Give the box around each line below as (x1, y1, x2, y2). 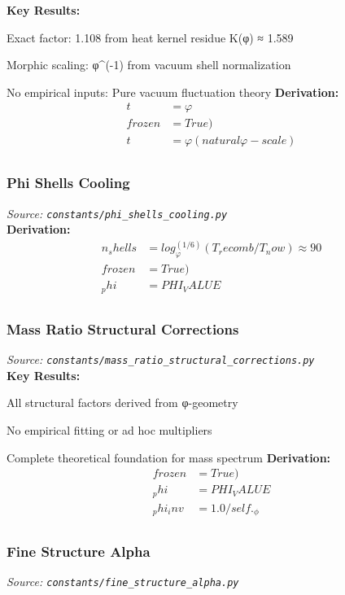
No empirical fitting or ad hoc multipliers (7, 421, 212, 438)
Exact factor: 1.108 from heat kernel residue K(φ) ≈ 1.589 (7, 28, 294, 46)
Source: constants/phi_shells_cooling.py (7, 204, 228, 221)
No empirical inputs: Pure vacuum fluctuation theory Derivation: (7, 83, 339, 100)
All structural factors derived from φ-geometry (7, 394, 238, 411)
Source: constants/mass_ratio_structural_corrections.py (7, 351, 315, 368)
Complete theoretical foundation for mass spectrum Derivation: (7, 448, 331, 466)
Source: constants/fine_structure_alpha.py (7, 573, 239, 590)
